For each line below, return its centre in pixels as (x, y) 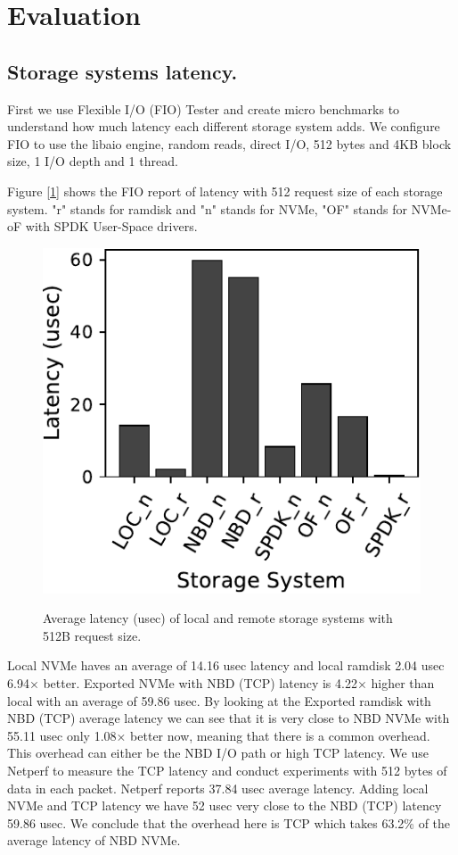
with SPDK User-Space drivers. (111, 226)
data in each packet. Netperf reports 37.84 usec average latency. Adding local (218, 788)
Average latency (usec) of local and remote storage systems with (218, 618)
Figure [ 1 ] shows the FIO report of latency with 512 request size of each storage (225, 191)
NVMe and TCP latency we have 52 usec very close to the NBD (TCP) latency (225, 805)
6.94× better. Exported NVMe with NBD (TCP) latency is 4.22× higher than (221, 683)
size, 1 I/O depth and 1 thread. (93, 161)
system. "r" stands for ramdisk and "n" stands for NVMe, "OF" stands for (208, 208)
